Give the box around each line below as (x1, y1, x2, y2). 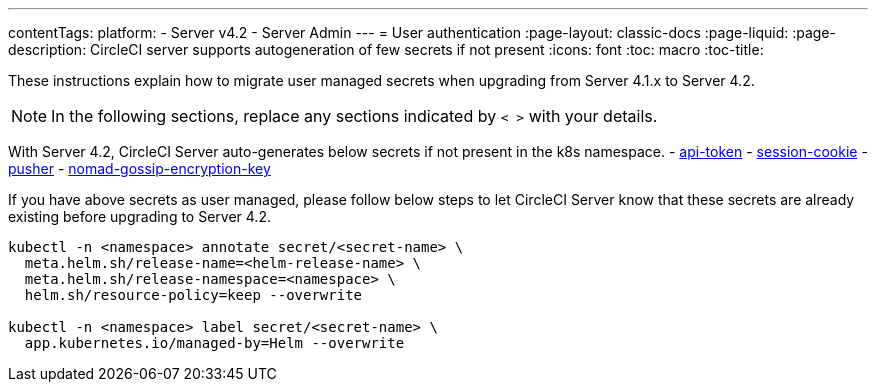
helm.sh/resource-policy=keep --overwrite (24, 287, 363, 303)
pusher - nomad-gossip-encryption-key (8, 160, 271, 177)
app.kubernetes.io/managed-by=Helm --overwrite (24, 335, 405, 351)
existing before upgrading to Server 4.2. (8, 208, 271, 225)
